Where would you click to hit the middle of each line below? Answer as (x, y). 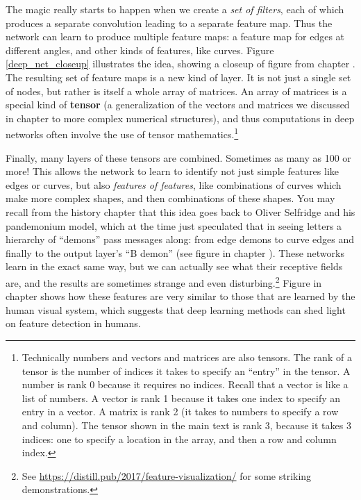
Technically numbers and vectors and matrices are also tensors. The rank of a (187, 357)
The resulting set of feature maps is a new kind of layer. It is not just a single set (178, 77)
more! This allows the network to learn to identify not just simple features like (173, 171)
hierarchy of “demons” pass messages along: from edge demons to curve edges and (180, 239)
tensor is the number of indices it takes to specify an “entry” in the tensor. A (186, 370)
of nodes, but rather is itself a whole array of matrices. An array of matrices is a (176, 91)
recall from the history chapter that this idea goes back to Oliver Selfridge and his (180, 211)
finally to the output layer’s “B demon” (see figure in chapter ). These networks (175, 252)
